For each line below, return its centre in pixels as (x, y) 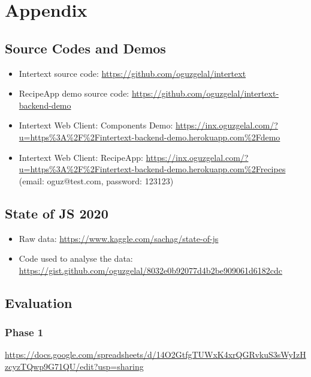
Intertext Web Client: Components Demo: (96, 125)
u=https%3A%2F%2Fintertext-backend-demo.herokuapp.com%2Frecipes (152, 169)
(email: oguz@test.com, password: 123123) (96, 180)
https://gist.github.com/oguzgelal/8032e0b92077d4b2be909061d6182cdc (151, 270)
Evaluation (39, 302)
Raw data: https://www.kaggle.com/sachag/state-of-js (119, 238)
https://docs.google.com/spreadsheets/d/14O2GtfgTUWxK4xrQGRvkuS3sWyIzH (155, 354)
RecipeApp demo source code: (74, 93)
